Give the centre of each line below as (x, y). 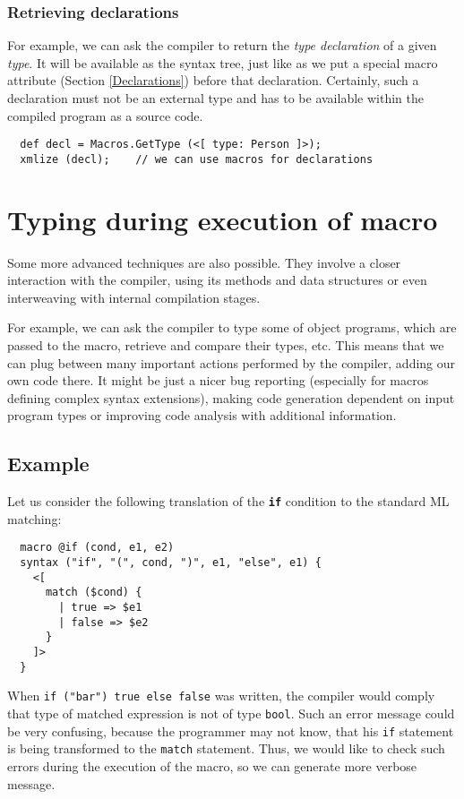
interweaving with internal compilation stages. (134, 297)
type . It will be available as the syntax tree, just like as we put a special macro (223, 62)
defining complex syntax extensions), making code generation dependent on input (231, 397)
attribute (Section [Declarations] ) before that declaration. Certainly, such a (213, 80)
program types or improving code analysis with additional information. (202, 415)
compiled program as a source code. (105, 115)
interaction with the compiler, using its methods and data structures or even (217, 280)
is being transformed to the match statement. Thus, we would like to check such (226, 748)
